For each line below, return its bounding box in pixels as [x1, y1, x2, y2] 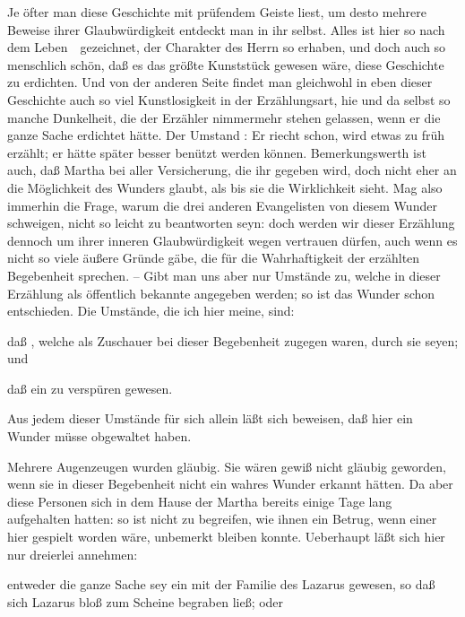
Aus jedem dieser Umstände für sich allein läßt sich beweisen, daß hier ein [7, 409, 413, 428]
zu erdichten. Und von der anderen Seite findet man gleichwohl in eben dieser [7, 73, 433, 91]
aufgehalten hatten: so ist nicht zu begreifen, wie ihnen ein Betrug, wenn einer [7, 509, 437, 528]
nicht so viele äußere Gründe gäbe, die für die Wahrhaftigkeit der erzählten [7, 248, 420, 267]
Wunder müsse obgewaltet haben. [7, 427, 192, 446]
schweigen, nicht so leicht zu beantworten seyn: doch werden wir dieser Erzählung [7, 213, 455, 232]
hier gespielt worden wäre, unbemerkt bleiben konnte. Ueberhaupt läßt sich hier [7, 527, 445, 546]
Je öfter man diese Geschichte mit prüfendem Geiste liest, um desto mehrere [7, 3, 426, 21]
